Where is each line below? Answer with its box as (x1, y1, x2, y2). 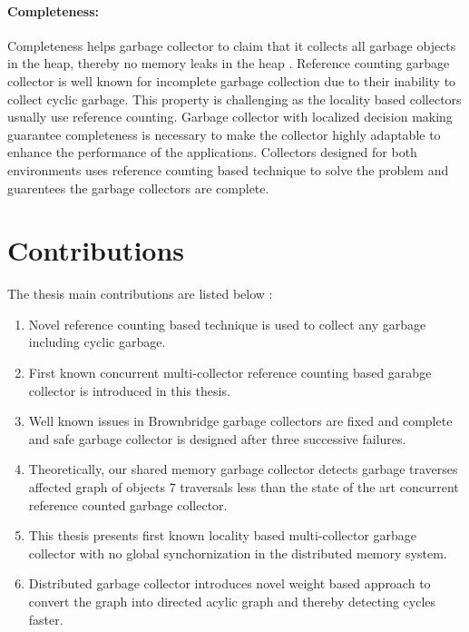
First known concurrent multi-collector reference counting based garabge (28, 363, 432, 382)
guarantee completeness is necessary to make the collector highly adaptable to (7, 124, 441, 143)
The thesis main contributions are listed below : (7, 284, 273, 303)
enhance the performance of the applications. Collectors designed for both (7, 143, 417, 162)
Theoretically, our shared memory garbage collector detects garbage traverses (28, 459, 458, 479)
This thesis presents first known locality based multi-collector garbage (28, 526, 417, 545)
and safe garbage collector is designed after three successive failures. (28, 429, 406, 448)
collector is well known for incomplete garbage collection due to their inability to (7, 71, 456, 90)
